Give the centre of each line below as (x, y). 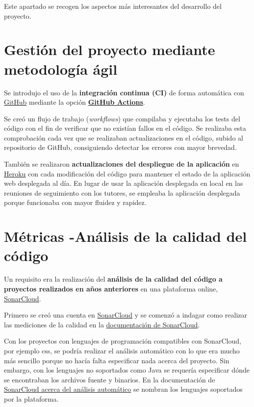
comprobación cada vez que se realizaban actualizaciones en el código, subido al (124, 137)
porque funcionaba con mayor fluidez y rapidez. (75, 202)
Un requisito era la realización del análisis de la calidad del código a (113, 279)
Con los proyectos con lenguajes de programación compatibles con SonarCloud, (123, 341)
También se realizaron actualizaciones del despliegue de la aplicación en (122, 164)
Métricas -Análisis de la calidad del (126, 236)
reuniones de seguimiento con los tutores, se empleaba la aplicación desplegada (122, 192)
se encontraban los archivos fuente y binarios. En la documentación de (110, 379)
